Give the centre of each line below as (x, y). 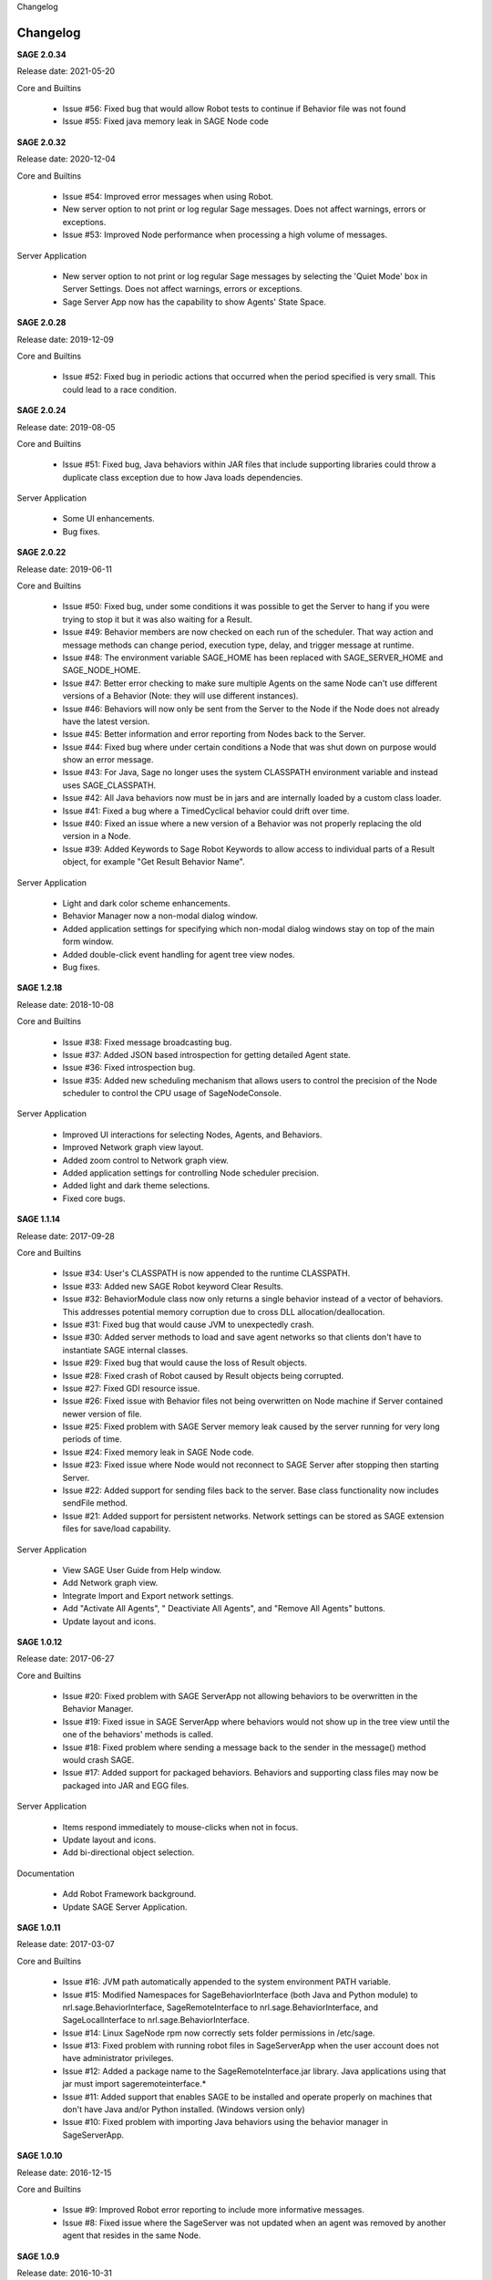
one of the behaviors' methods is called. (138, 1735)
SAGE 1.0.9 (38, 2256)
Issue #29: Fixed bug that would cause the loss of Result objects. (184, 1363)
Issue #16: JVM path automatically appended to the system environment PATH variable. (226, 1982)
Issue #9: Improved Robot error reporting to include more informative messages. (213, 2210)
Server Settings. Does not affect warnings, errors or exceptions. (182, 289)
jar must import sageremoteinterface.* (134, 2084)
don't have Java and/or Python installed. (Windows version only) (184, 2109)
